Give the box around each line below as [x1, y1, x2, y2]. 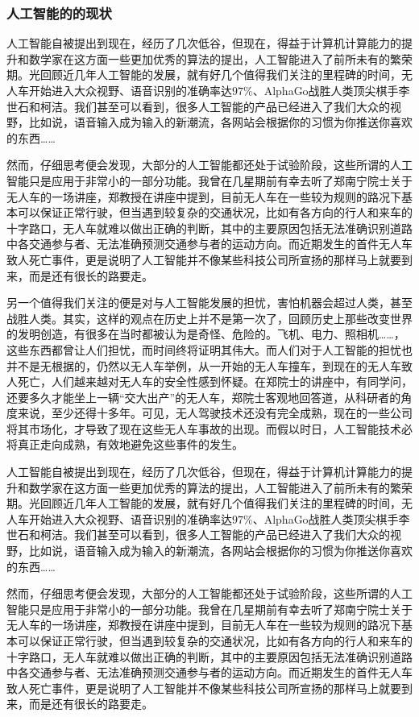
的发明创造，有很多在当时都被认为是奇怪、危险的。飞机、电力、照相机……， [6, 325, 405, 342]
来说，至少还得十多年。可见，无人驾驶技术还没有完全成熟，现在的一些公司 [17, 404, 413, 421]
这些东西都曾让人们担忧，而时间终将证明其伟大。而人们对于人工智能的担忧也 [6, 341, 413, 358]
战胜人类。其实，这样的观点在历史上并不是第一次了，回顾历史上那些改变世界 [6, 309, 413, 326]
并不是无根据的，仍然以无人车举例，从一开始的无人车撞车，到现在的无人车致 [6, 357, 413, 374]
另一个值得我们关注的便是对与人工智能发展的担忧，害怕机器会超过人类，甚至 [6, 294, 413, 311]
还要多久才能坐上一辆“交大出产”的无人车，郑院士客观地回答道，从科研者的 [6, 388, 401, 405]
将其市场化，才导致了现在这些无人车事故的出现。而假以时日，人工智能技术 [6, 420, 401, 437]
